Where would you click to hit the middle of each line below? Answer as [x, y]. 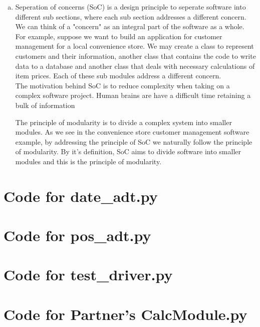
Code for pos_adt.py [77, 235]
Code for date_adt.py [81, 196]
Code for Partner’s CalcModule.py [125, 314]
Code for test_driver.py [88, 275]
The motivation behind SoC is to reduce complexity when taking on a [122, 85]
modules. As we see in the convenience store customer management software [132, 132]
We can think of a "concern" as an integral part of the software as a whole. [130, 26]
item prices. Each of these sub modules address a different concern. [118, 76]
